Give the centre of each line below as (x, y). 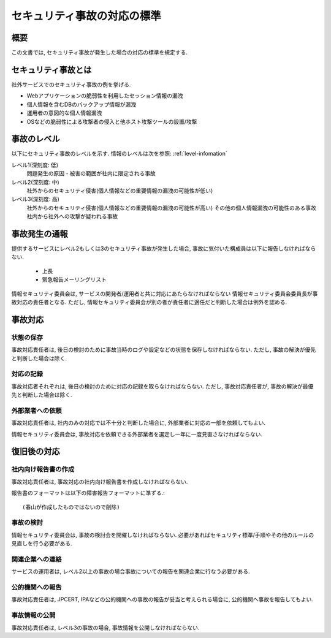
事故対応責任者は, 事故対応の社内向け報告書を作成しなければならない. (100, 482)
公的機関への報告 (36, 587)
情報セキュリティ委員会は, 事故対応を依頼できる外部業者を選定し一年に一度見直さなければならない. (137, 434)
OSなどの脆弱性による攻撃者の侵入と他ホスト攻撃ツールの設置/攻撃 (112, 121)
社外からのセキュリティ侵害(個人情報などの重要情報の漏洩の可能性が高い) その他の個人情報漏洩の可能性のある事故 (172, 208)
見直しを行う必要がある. (42, 544)
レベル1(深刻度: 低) (35, 165)
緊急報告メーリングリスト (74, 279)
